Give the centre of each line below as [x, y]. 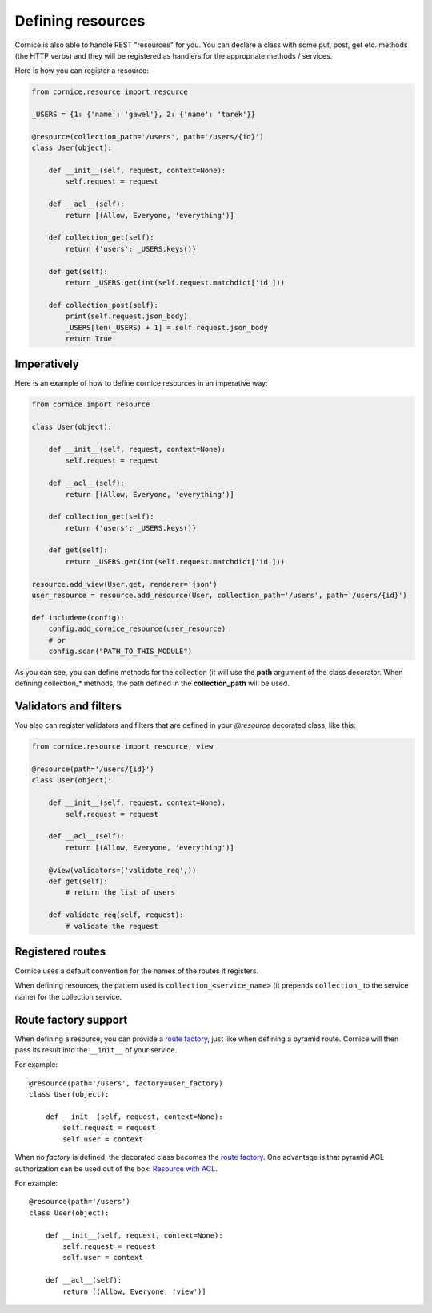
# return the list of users [120, 893]
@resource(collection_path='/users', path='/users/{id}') [148, 137]
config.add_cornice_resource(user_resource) [137, 629]
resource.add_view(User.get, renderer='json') [124, 584]
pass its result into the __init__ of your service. [96, 1050]
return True [88, 338]
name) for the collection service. [68, 996]
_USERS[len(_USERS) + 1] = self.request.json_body [166, 327]
